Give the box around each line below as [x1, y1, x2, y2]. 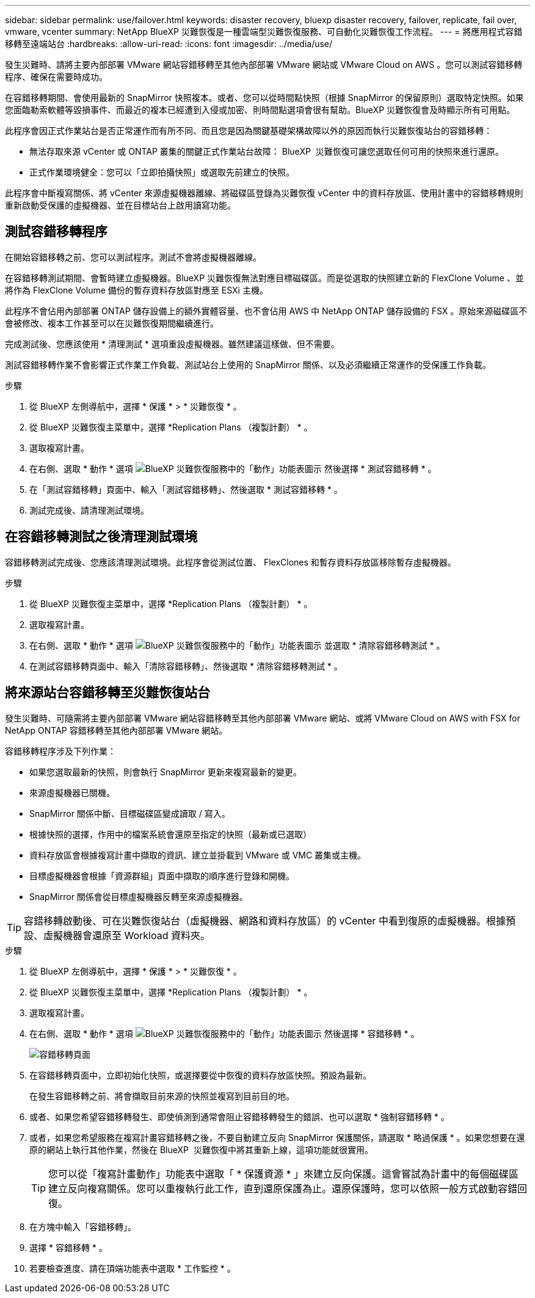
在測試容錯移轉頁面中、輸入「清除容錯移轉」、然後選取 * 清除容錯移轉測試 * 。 [29, 660, 343, 671]
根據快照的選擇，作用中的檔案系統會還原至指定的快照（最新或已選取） [29, 828, 311, 839]
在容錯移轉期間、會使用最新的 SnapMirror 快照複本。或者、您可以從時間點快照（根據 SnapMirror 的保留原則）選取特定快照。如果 [5, 92, 524, 103]
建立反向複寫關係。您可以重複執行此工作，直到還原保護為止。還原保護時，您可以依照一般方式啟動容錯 [48, 1182, 518, 1195]
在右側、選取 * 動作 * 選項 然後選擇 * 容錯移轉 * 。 [29, 1028, 420, 1039]
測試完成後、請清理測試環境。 [29, 504, 149, 515]
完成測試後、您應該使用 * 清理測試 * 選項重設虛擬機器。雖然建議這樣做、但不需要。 [5, 338, 340, 349]
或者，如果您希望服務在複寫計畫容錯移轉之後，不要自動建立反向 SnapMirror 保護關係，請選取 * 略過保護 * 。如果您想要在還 [29, 1132, 525, 1143]
